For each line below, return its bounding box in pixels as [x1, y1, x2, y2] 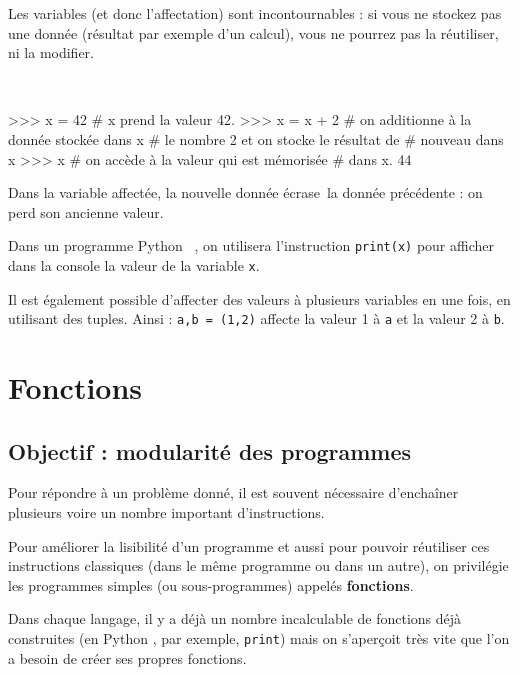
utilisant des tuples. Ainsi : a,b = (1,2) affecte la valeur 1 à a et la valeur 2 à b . [8, 308, 505, 329]
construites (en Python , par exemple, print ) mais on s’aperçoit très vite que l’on [8, 628, 510, 649]
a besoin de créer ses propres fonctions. [8, 647, 247, 668]
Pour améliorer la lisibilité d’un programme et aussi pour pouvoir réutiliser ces [8, 535, 490, 556]
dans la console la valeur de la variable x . [8, 255, 260, 275]
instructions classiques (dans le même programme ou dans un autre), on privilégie [8, 555, 509, 576]
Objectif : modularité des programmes [8, 435, 412, 466]
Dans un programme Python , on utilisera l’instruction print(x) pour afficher [8, 235, 494, 256]
